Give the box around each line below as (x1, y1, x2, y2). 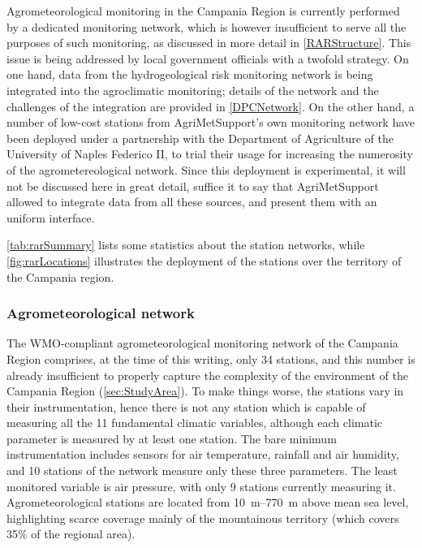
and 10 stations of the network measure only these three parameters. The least (6, 462, 398, 479)
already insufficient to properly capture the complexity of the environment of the (6, 366, 408, 383)
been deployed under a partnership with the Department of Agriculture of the (6, 129, 394, 146)
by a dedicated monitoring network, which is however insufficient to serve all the (6, 18, 407, 35)
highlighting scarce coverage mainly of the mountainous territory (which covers (6, 509, 399, 526)
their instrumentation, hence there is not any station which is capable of (6, 398, 366, 415)
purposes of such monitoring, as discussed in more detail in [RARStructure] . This (6, 34, 411, 51)
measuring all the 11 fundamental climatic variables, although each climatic (6, 414, 383, 431)
